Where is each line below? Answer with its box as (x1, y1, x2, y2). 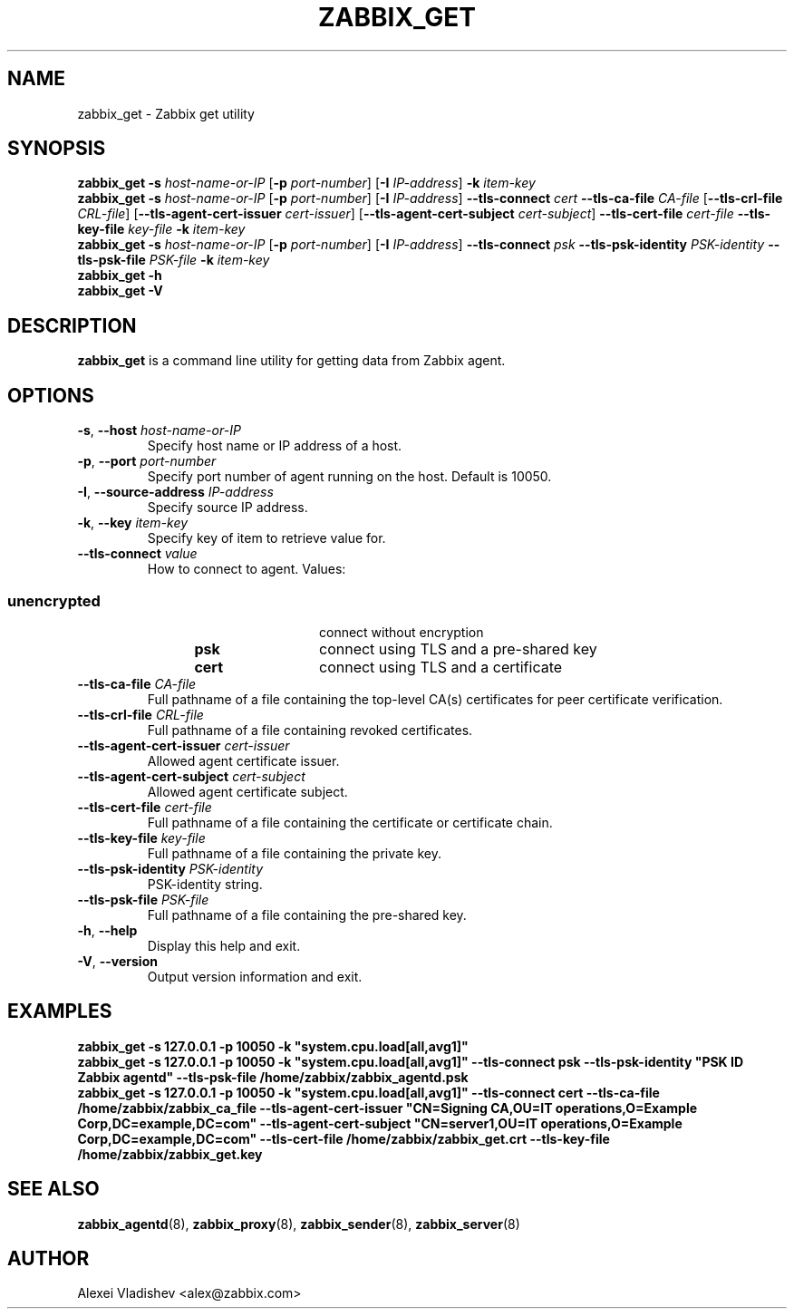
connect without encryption (319, 624, 484, 640)
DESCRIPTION (7, 314, 137, 337)
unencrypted (7, 591, 101, 610)
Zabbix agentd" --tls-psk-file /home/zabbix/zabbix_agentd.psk (77, 1069, 469, 1085)
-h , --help (77, 922, 138, 938)
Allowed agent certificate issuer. (147, 752, 340, 769)
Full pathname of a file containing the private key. (147, 845, 441, 861)
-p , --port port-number (77, 453, 217, 469)
